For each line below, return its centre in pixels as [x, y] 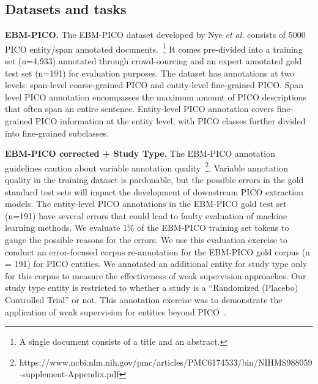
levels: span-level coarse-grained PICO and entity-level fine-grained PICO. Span [154, 85]
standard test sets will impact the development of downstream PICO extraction [154, 191]
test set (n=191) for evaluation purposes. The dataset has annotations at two [150, 73]
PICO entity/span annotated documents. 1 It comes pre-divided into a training [154, 48]
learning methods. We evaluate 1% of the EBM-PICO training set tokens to [147, 228]
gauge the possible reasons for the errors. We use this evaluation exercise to [146, 240]
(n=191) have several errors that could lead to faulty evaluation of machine [146, 215]
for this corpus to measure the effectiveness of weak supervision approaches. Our [156, 275]
